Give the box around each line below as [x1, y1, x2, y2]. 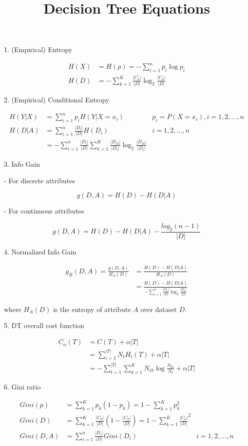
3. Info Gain [4, 159, 40, 169]
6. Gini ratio [4, 382, 41, 392]
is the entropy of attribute [53, 304, 131, 314]
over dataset [140, 304, 177, 314]
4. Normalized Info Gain [4, 246, 76, 256]
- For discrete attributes [4, 175, 75, 185]
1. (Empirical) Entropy [4, 44, 73, 55]
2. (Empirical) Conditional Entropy [4, 94, 110, 104]
